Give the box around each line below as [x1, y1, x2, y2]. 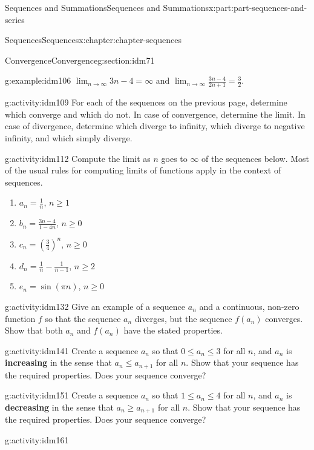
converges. [265, 312, 303, 324]
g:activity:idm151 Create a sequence [5, 389, 139, 401]
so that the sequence [45, 312, 121, 324]
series [5, 13, 25, 25]
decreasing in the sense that [5, 400, 114, 413]
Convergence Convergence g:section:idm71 [5, 53, 155, 66]
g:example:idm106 [5, 74, 71, 87]
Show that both [5, 324, 63, 337]
